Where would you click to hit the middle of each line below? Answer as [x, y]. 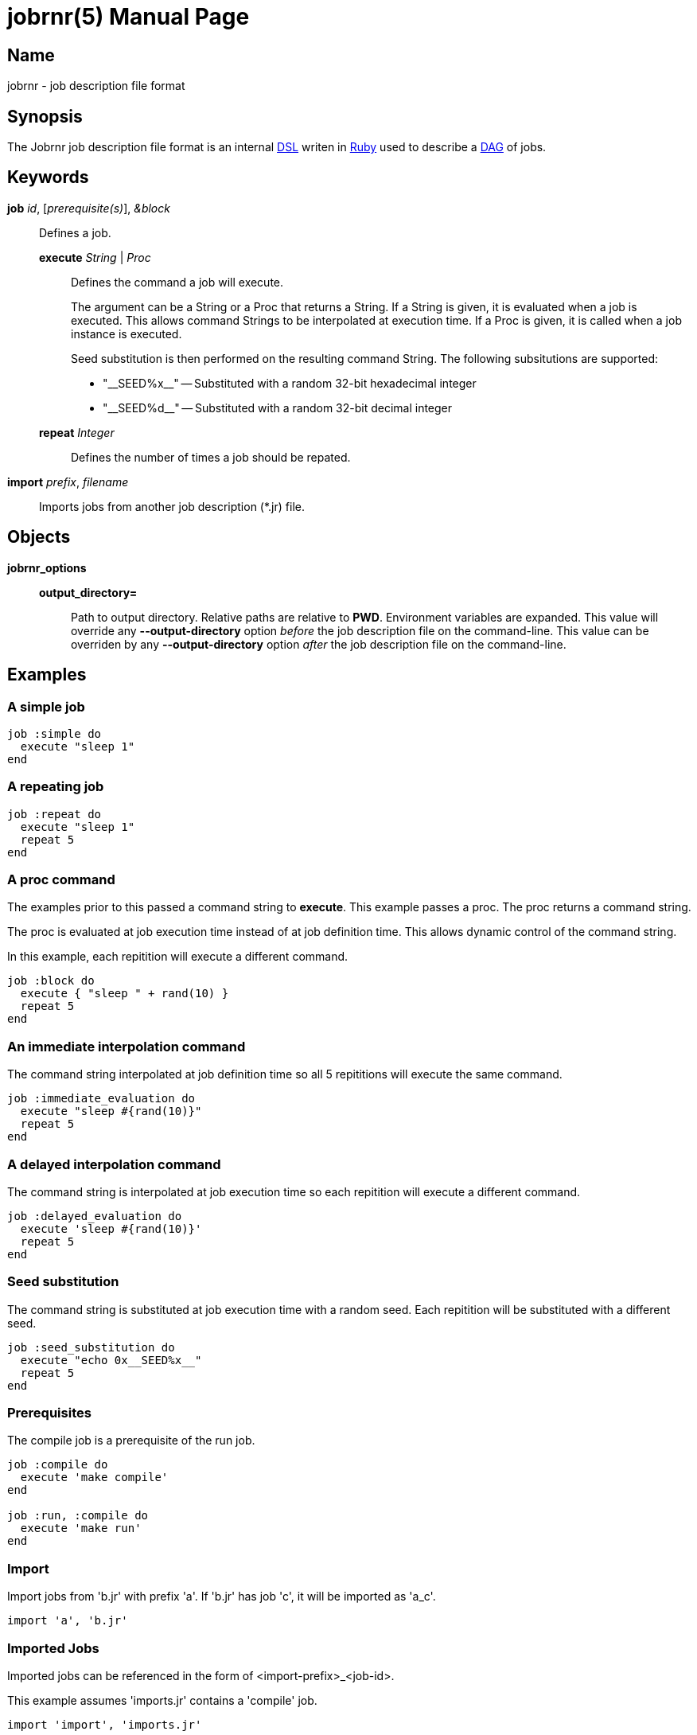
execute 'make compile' [94, 1478]
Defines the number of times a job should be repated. [211, 457]
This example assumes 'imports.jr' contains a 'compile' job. [162, 1700]
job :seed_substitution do [91, 1347]
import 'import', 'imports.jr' [105, 1724]
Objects [39, 537]
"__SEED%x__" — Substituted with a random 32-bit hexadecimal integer [290, 383]
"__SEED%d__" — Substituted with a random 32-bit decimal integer [278, 407]
